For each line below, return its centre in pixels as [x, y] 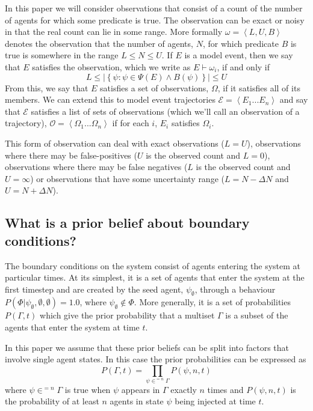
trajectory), [26, 123]
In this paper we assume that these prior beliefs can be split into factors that [147, 347]
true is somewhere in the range [62, 55]
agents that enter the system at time [72, 327]
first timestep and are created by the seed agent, [94, 289]
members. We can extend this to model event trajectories [110, 99]
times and [225, 389]
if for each [131, 123]
